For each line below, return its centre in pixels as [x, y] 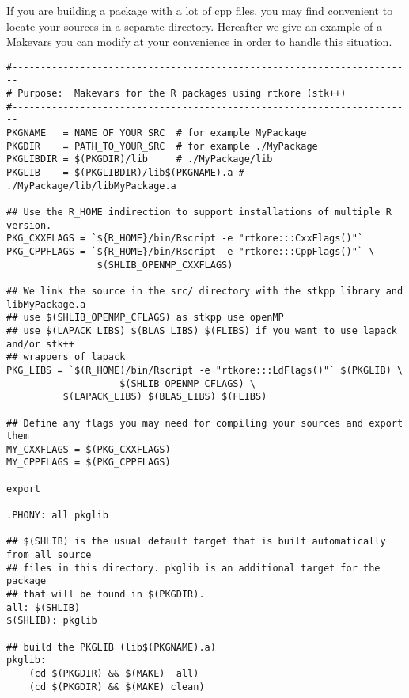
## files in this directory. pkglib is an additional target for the [193, 568]
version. [29, 225]
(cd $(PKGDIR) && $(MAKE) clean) [117, 687]
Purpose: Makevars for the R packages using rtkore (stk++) [182, 94]
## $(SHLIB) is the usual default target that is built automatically [196, 542]
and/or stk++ [40, 344]
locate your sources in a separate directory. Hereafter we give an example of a [194, 26]
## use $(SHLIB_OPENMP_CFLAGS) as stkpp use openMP [145, 318]
